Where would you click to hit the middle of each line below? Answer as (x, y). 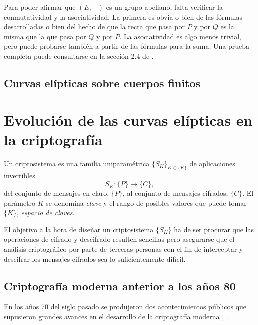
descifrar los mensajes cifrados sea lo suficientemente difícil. (95, 259)
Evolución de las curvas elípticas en (128, 119)
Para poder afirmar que (40, 7)
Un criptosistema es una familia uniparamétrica (77, 163)
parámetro (20, 203)
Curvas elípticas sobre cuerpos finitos (102, 82)
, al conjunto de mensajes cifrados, (175, 193)
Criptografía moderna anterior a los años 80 (120, 286)
